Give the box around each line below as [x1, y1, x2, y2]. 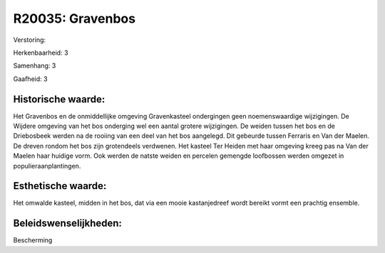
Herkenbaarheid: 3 [13, 48, 68, 57]
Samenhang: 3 [13, 61, 56, 70]
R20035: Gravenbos [13, 11, 135, 26]
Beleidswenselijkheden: [13, 217, 123, 230]
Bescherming [13, 236, 53, 244]
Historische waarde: [13, 93, 106, 105]
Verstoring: [13, 36, 46, 44]
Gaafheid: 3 [13, 75, 48, 83]
